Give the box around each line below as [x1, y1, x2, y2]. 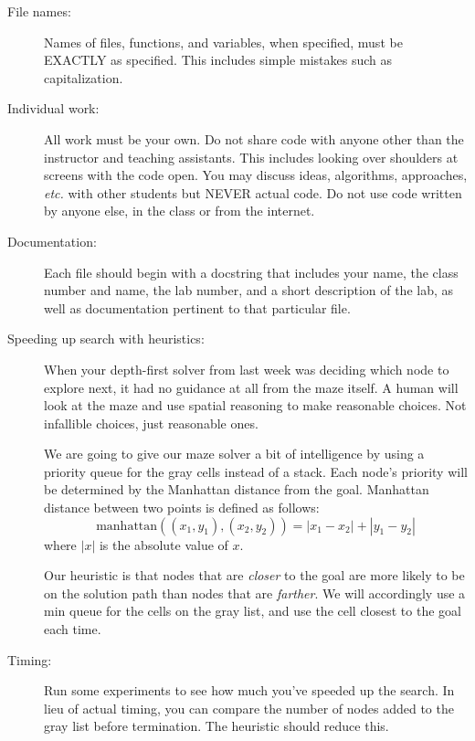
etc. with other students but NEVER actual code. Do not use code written [44, 183, 462, 202]
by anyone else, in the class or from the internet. [44, 201, 315, 220]
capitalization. [44, 68, 123, 87]
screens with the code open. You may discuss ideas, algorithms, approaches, [44, 165, 468, 185]
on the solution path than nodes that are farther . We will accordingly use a [44, 583, 466, 602]
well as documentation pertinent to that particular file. [44, 298, 351, 317]
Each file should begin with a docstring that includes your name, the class [44, 262, 459, 281]
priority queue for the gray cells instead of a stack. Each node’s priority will [44, 461, 468, 481]
